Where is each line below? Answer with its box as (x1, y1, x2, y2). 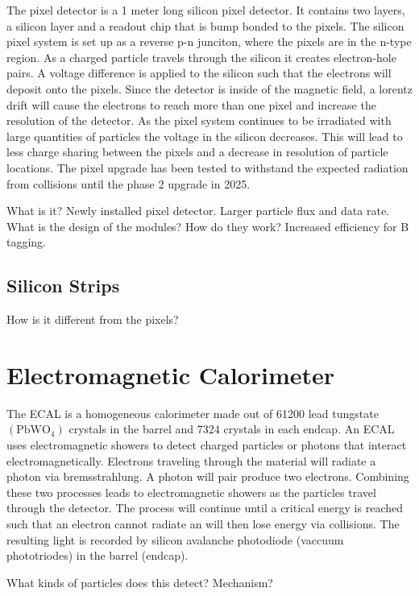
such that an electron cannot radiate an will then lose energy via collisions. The (6, 515, 400, 532)
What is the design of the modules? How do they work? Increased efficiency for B (6, 217, 409, 234)
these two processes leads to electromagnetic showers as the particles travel (6, 483, 376, 500)
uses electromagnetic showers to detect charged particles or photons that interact (6, 437, 407, 453)
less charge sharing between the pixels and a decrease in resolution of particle (6, 143, 388, 160)
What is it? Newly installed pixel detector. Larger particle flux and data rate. (6, 202, 390, 219)
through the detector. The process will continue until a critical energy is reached (6, 499, 403, 516)
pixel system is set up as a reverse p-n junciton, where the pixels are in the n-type (6, 33, 412, 50)
